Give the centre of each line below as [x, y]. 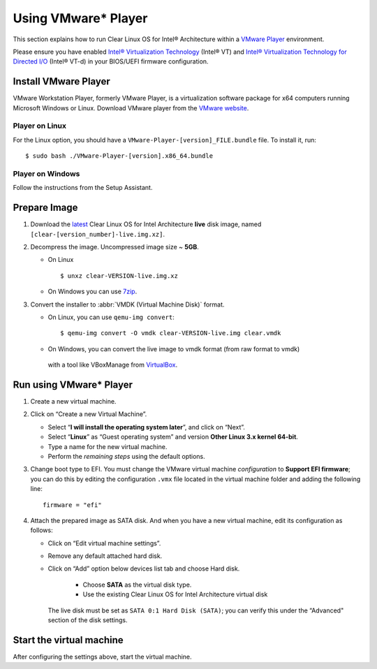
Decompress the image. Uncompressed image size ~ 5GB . [114, 247]
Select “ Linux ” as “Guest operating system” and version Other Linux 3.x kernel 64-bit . [173, 437]
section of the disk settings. [88, 620]
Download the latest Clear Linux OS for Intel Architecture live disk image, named [146, 224]
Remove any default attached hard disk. [105, 556]
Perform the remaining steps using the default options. [126, 456]
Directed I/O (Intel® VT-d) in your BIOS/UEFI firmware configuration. [111, 61]
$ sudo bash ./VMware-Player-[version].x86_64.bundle [119, 156]
